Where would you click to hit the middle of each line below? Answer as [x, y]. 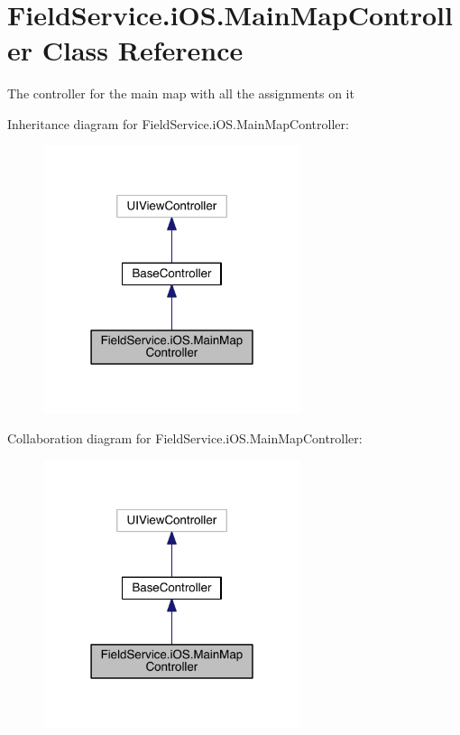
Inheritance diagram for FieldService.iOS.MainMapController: [178, 123]
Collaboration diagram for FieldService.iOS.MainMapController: [185, 438]
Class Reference [143, 50]
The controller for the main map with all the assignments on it [181, 93]
